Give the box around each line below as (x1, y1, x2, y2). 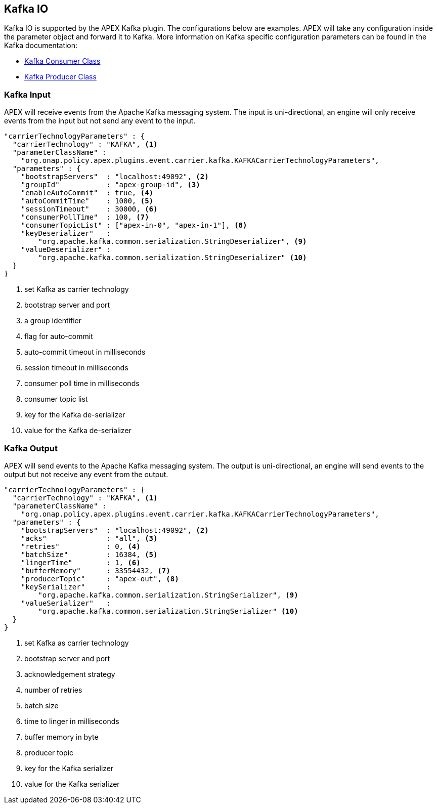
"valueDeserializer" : (21, 245, 111, 254)
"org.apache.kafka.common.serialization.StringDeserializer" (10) (38, 253, 307, 262)
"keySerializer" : (21, 582, 111, 591)
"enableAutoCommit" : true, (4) (21, 189, 154, 197)
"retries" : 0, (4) (21, 542, 141, 550)
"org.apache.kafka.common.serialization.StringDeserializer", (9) (38, 237, 307, 246)
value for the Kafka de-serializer (24, 426, 132, 435)
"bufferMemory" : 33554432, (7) (21, 566, 170, 575)
